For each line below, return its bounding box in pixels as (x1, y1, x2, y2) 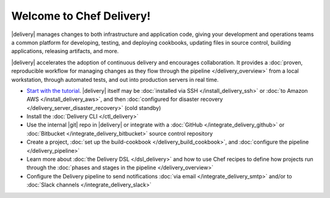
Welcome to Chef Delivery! (11, 9, 151, 23)
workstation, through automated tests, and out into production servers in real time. (11, 76, 219, 83)
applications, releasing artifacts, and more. (11, 48, 119, 55)
